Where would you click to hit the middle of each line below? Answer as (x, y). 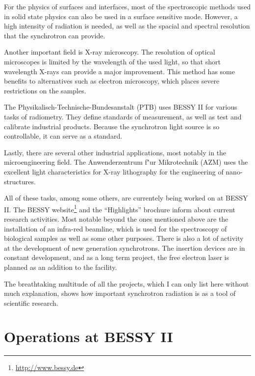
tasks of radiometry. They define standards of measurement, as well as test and (123, 116)
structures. (20, 181)
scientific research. (31, 303)
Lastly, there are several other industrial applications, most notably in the (115, 152)
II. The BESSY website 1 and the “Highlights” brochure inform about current (120, 208)
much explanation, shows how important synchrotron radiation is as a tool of (120, 293)
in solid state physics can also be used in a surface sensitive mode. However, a (121, 16)
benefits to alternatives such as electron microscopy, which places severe (112, 81)
